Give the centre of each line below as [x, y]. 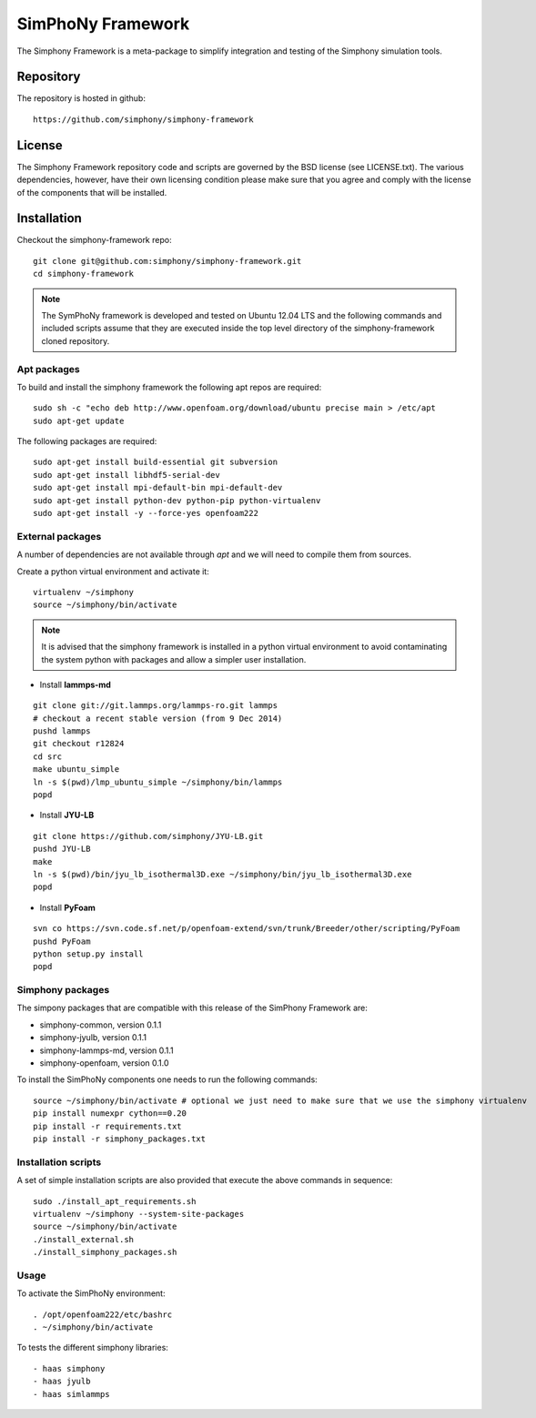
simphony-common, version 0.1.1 [101, 1025]
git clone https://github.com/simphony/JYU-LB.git [148, 836]
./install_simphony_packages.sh [105, 1252]
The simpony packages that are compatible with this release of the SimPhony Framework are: [192, 1008]
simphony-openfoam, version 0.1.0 [104, 1063]
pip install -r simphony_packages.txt [120, 1139]
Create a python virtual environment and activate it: [113, 571]
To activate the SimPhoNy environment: [91, 1293]
